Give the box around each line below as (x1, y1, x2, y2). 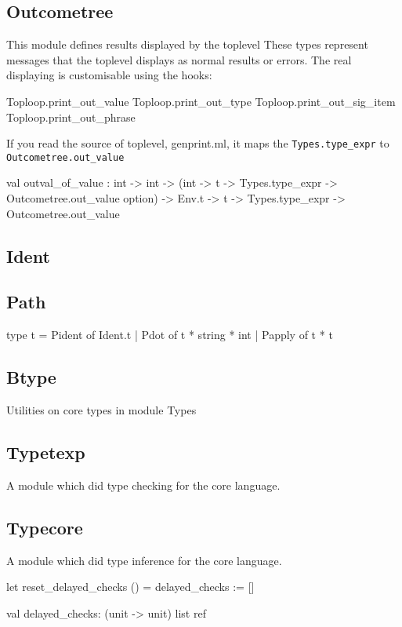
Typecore (6, 515, 83, 539)
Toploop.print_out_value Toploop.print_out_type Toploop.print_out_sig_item (6, 93, 396, 109)
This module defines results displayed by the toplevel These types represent (6, 36, 368, 53)
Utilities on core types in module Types (6, 402, 197, 418)
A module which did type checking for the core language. (6, 476, 281, 493)
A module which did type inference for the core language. (6, 552, 282, 568)
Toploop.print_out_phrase (6, 108, 136, 125)
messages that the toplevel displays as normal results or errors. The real (6, 51, 352, 67)
